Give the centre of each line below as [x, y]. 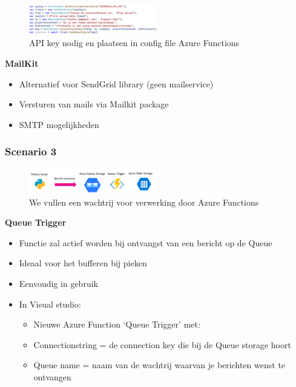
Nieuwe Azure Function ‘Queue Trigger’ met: [117, 324]
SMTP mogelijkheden [59, 124]
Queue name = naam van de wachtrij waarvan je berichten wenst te [160, 365]
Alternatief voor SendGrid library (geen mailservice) [116, 83]
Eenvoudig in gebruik [58, 284]
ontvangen [52, 376]
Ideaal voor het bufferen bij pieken [83, 263]
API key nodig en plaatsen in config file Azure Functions [134, 43]
